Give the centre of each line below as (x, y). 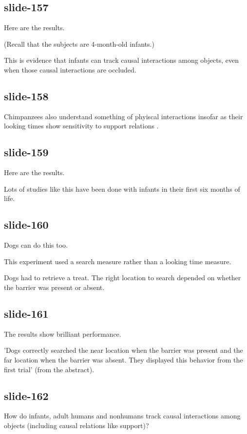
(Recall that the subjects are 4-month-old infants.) (79, 44)
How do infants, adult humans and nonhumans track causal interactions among (122, 416)
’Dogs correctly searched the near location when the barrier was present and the (123, 350)
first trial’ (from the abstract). (49, 369)
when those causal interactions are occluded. (70, 69)
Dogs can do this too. (36, 245)
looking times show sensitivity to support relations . (81, 126)
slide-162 (26, 395)
